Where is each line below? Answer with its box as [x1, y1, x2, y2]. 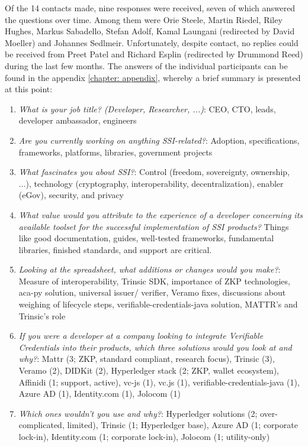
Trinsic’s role [18, 309, 66, 322]
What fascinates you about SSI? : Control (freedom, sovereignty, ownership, [18, 166, 290, 178]
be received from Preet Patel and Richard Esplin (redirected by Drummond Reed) [5, 48, 303, 60]
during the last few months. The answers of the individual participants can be [5, 59, 288, 72]
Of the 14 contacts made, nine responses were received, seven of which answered [5, 2, 296, 14]
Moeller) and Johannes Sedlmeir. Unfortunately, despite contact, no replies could [5, 36, 299, 48]
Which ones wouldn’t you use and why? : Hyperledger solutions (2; [18, 407, 258, 419]
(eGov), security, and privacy [18, 189, 124, 201]
